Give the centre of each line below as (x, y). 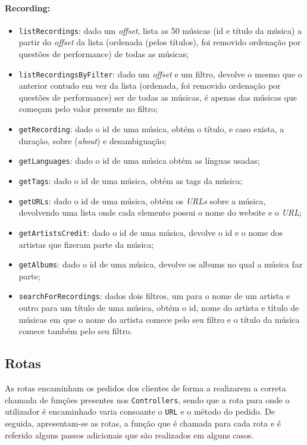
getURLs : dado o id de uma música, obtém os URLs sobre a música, (142, 200)
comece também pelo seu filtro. (76, 331)
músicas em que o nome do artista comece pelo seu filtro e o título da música (159, 319)
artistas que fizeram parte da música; (86, 244)
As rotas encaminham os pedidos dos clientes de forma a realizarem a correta (145, 388)
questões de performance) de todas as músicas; (104, 54)
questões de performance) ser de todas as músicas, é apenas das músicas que (158, 97)
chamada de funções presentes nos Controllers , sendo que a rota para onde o (147, 399)
